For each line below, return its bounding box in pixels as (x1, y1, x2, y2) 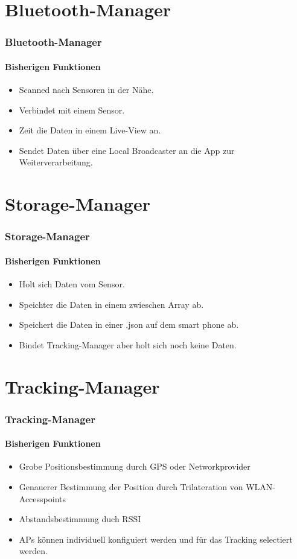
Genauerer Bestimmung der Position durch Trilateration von (19, 480, 243, 493)
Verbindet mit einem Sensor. (19, 103, 125, 116)
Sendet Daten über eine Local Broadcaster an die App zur (19, 144, 235, 156)
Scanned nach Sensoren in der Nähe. (19, 83, 154, 96)
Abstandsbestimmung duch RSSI (19, 513, 141, 525)
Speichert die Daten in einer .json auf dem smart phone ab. (19, 318, 239, 331)
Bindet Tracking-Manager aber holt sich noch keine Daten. (19, 338, 237, 351)
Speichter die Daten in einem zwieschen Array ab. (19, 298, 204, 310)
